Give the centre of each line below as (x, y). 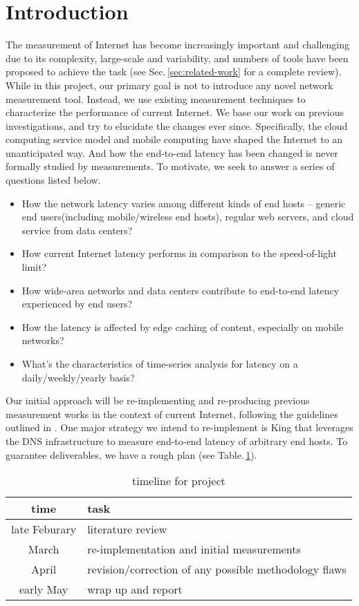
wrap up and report (135, 589)
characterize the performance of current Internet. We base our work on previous (175, 112)
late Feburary (44, 529)
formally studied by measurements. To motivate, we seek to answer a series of (170, 166)
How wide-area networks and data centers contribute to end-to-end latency (181, 290)
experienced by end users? (77, 304)
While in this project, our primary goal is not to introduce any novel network (169, 85)
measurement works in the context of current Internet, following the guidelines (172, 414)
